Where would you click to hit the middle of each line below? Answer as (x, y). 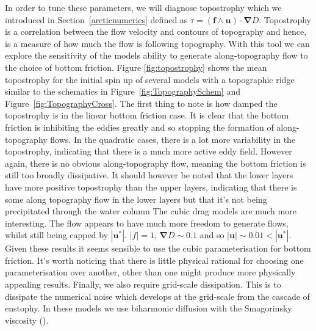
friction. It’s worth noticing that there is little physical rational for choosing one (154, 260)
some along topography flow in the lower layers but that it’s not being (136, 199)
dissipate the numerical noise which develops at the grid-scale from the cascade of (157, 296)
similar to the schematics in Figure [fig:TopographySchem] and (123, 91)
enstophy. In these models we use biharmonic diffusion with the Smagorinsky (149, 308)
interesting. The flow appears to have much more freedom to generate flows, (147, 223)
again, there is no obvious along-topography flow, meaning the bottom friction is (156, 163)
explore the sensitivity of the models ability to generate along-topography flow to (156, 55)
